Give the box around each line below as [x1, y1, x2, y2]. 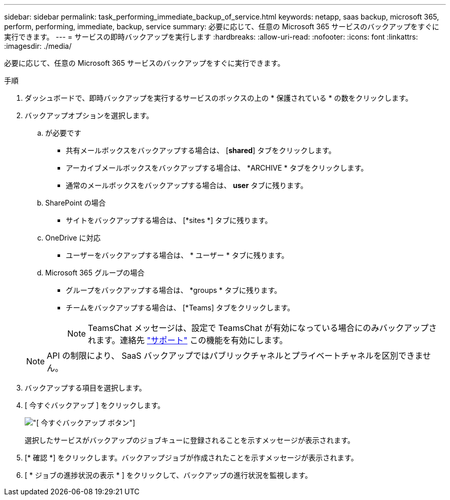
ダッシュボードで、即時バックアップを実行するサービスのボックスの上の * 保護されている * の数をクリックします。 [25, 94, 413, 102]
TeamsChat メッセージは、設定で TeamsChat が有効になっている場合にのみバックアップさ [88, 323, 437, 333]
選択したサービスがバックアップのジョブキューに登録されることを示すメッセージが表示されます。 [25, 436, 355, 445]
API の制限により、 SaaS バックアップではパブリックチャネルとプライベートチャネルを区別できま [47, 350, 423, 361]
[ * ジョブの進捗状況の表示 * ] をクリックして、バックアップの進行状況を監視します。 [25, 471, 312, 479]
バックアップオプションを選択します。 [25, 111, 154, 120]
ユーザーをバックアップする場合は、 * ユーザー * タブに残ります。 [66, 251, 289, 260]
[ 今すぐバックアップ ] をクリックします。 [25, 401, 165, 410]
